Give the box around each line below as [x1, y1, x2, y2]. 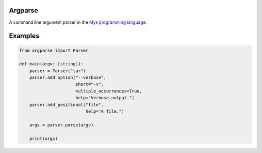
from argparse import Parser [19, 47, 89, 53]
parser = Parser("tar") [29, 68, 86, 74]
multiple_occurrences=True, [75, 88, 143, 94]
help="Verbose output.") [75, 95, 134, 101]
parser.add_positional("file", [29, 102, 104, 107]
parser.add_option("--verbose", [29, 75, 107, 80]
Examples [9, 32, 40, 40]
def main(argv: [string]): [19, 61, 83, 67]
